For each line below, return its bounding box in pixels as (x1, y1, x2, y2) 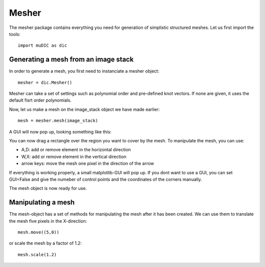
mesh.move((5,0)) (18, 230, 59, 235)
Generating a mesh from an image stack (9, 55, 134, 64)
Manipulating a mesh (9, 198, 75, 207)
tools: (9, 31, 21, 37)
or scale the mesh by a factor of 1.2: (9, 240, 82, 246)
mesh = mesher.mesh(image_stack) (18, 118, 98, 124)
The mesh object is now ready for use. (9, 186, 87, 191)
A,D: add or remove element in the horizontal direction (21, 147, 131, 153)
